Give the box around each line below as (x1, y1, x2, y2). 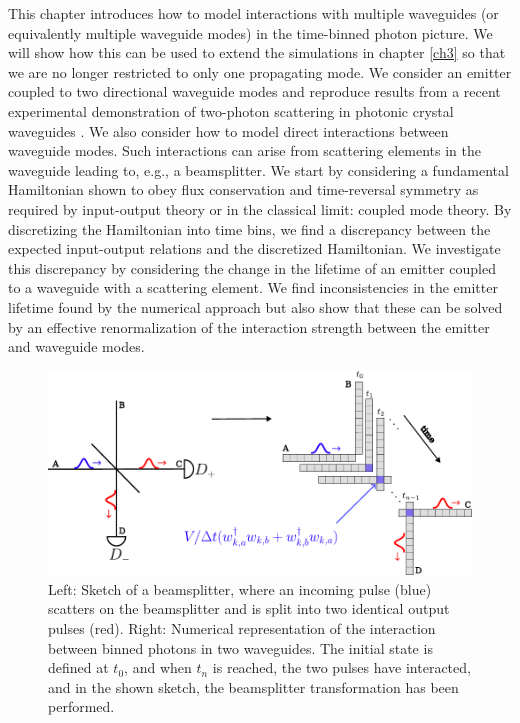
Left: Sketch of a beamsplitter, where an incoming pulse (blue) (48, 578, 432, 599)
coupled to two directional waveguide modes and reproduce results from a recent (8, 81, 501, 102)
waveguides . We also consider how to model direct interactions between (8, 120, 449, 141)
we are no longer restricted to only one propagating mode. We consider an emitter (8, 61, 512, 82)
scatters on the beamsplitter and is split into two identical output (48, 598, 450, 619)
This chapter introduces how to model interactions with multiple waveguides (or (8, 3, 499, 23)
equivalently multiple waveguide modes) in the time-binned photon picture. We (8, 22, 493, 43)
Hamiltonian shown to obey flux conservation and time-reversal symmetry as (8, 179, 479, 200)
